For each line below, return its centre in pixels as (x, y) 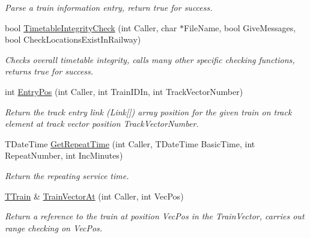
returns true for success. (49, 71)
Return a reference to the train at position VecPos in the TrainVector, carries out (155, 216)
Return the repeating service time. (67, 175)
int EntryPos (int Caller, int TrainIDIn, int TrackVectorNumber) (124, 91)
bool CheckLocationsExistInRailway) (73, 39)
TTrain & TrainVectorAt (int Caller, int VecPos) (94, 196)
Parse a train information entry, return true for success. (109, 7)
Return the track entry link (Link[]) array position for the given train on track (148, 111)
